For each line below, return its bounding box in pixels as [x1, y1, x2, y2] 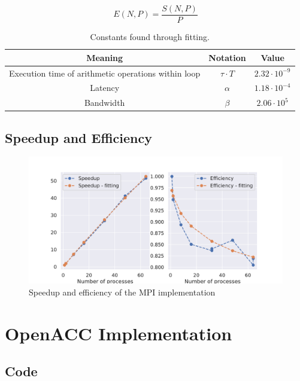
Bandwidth [84, 96, 125, 109]
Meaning [86, 51, 123, 63]
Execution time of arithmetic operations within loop [9, 66, 201, 79]
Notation [208, 51, 246, 63]
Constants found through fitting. [90, 31, 210, 43]
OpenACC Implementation [5, 321, 232, 345]
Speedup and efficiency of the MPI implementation [29, 286, 216, 298]
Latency [90, 81, 120, 94]
